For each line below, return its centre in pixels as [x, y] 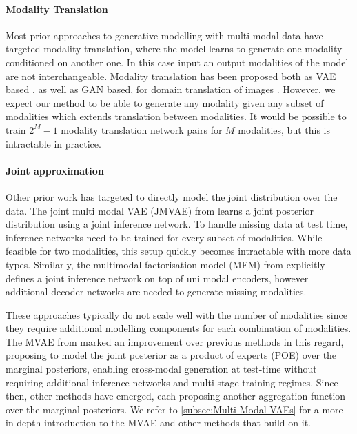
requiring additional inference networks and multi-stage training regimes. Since [172, 382]
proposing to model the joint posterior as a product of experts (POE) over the [171, 355]
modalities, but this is [284, 129]
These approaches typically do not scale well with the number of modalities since [176, 314]
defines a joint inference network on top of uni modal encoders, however [157, 278]
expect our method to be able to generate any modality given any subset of [165, 102]
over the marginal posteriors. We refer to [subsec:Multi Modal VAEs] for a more [174, 409]
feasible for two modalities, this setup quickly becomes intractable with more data [178, 251]
